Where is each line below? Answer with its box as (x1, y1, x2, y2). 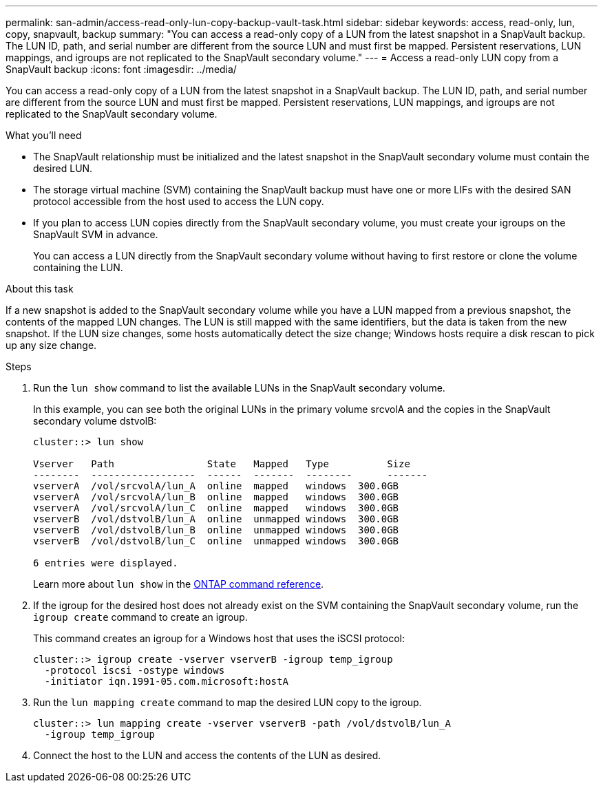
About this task (6, 283, 74, 295)
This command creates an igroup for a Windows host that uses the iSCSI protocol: (33, 632, 405, 644)
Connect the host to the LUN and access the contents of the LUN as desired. (33, 749, 381, 761)
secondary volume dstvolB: (33, 415, 157, 427)
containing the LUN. (33, 262, 123, 273)
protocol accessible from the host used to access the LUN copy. (33, 195, 324, 207)
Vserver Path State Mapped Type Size (33, 458, 410, 469)
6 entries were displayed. (33, 557, 178, 568)
